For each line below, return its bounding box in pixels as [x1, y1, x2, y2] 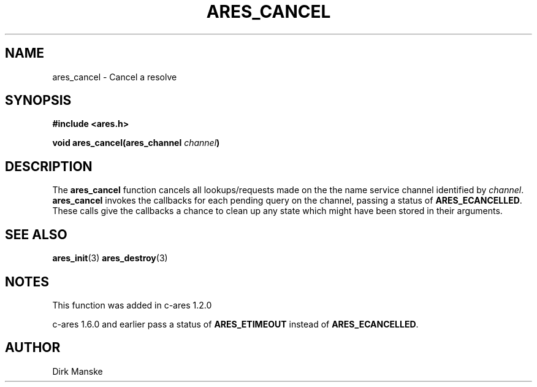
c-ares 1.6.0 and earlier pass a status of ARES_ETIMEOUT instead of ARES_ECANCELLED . [52, 318, 419, 329]
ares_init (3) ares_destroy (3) [52, 253, 168, 264]
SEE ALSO [5, 226, 67, 242]
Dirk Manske [52, 366, 103, 377]
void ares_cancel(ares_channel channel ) [52, 137, 220, 148]
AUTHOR [5, 340, 61, 356]
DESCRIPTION [5, 158, 93, 174]
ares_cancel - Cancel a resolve [52, 71, 177, 82]
